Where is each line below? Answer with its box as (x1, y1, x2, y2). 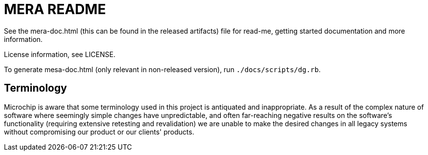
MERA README (4, 1, 106, 18)
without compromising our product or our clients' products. (4, 127, 194, 136)
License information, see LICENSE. (4, 50, 116, 58)
